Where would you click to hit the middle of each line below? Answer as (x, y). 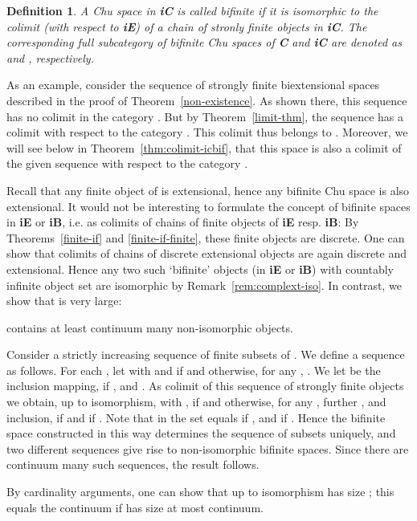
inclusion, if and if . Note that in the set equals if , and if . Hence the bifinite (196, 417)
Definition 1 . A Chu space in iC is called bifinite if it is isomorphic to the (192, 10)
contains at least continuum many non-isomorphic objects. (150, 327)
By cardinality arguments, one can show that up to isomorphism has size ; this (200, 492)
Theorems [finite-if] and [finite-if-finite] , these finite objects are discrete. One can (206, 237)
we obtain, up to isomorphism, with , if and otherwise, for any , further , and (196, 402)
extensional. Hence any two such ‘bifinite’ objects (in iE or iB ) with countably (200, 269)
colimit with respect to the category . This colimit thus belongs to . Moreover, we (207, 132)
